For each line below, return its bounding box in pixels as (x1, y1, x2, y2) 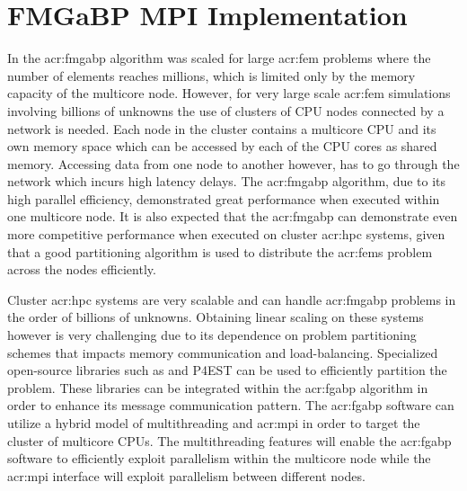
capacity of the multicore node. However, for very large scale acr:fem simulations (7, 84, 451, 103)
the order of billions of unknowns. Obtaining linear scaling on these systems (7, 308, 424, 326)
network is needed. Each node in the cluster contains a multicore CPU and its (7, 119, 436, 138)
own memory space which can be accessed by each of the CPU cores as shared (7, 137, 437, 156)
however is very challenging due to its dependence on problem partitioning (7, 326, 417, 344)
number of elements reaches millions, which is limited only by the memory (7, 66, 416, 85)
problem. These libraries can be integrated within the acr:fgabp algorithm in (7, 378, 428, 397)
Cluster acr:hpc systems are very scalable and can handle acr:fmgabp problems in (7, 290, 456, 308)
